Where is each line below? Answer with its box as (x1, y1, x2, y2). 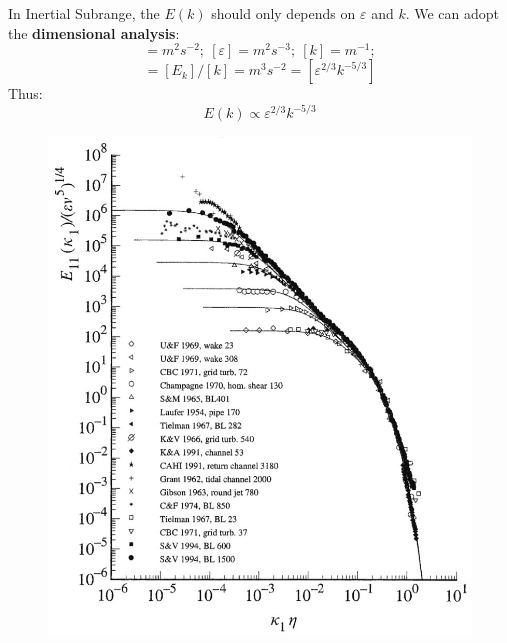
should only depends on (211, 3, 356, 23)
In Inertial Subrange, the (8, 3, 160, 23)
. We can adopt (405, 3, 500, 23)
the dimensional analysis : (8, 22, 180, 43)
